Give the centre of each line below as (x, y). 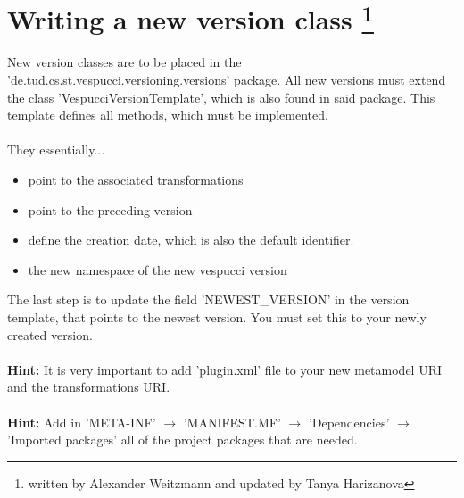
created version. (50, 334)
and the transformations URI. (89, 387)
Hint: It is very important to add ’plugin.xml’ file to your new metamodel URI (225, 369)
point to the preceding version (110, 209)
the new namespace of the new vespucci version (157, 269)
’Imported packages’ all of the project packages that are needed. (182, 440)
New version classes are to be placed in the (124, 62)
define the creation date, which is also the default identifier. (191, 240)
